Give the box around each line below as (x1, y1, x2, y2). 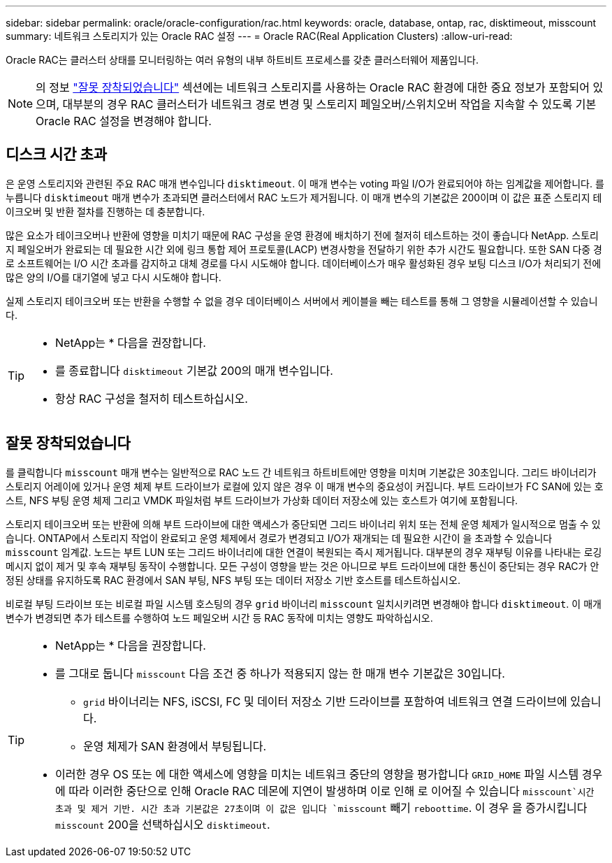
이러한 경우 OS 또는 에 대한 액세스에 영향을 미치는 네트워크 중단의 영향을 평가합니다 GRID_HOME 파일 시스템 (55, 766, 579, 781)
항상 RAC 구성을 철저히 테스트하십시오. (55, 391, 248, 406)
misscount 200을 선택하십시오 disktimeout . (55, 817, 270, 832)
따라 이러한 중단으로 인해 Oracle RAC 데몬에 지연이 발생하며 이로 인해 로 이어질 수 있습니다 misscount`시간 (68, 783, 595, 798)
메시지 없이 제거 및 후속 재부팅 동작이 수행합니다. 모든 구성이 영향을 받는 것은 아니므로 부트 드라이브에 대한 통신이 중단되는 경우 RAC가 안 (6, 559, 599, 572)
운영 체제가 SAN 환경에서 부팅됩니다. (83, 739, 267, 753)
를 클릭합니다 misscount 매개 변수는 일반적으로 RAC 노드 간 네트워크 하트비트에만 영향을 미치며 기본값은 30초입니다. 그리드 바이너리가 (6, 466, 597, 478)
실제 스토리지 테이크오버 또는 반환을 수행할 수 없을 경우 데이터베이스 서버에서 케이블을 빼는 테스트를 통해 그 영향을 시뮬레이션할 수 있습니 (6, 294, 598, 307)
